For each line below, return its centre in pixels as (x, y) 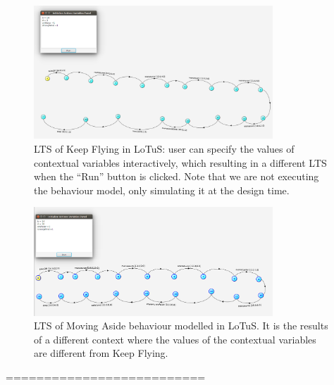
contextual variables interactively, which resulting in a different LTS (180, 162)
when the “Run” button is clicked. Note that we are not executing (177, 176)
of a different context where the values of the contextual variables (175, 339)
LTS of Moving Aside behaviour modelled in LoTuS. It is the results (181, 326)
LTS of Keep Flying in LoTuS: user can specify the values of (164, 149)
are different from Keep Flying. (101, 353)
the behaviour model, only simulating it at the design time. (162, 190)
